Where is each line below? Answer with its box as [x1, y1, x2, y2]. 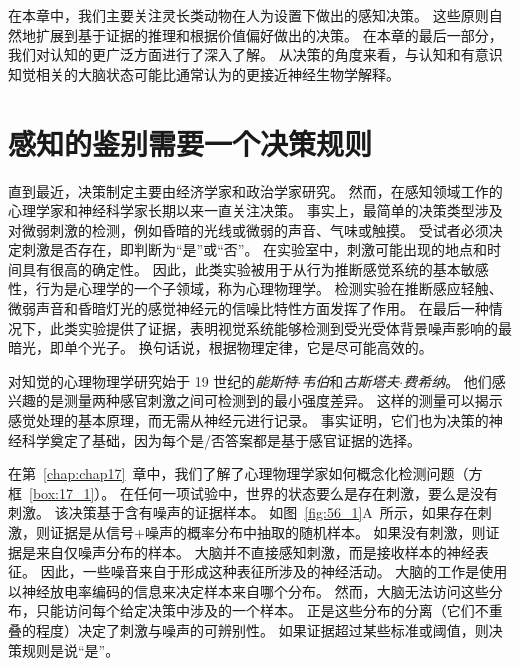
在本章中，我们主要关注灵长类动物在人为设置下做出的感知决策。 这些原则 [8, 5, 489, 25]
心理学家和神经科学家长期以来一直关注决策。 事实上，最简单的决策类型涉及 [8, 200, 503, 221]
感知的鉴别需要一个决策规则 [8, 122, 373, 163]
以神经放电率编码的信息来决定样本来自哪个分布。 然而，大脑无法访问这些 [8, 580, 489, 601]
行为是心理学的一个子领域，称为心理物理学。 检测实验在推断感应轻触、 [35, 278, 503, 299]
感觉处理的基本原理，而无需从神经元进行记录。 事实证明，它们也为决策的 [8, 410, 489, 431]
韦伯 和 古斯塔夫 [301, 370, 400, 391]
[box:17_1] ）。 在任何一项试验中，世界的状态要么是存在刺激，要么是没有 [29, 482, 499, 503]
